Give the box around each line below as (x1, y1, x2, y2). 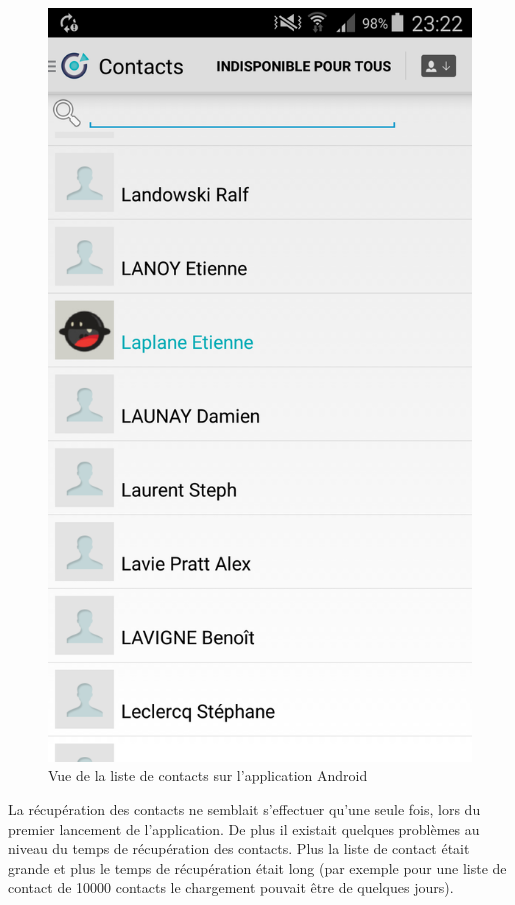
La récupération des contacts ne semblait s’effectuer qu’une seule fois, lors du (8, 798, 481, 819)
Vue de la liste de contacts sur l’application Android (48, 765, 368, 786)
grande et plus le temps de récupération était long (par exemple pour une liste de (8, 857, 507, 878)
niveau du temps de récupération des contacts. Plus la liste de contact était (8, 838, 470, 859)
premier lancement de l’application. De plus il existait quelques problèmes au (8, 818, 480, 839)
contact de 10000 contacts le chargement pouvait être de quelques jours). (8, 877, 454, 898)
